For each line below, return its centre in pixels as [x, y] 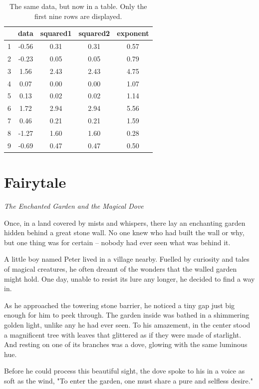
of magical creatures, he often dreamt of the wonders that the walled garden [121, 268]
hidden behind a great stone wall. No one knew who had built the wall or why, [124, 232]
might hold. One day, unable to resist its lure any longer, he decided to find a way [129, 278]
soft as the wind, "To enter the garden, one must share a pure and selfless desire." [129, 380]
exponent [133, 33]
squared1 [56, 33]
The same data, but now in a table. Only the [78, 6]
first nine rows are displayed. [78, 16]
